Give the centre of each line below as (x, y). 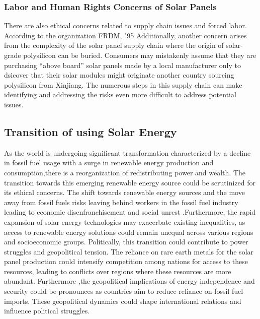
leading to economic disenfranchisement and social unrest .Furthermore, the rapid (130, 212)
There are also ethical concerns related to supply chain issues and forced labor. (125, 25)
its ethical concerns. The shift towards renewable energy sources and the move (124, 192)
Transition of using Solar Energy (91, 131)
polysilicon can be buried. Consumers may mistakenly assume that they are (140, 55)
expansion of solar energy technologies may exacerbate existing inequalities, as (125, 221)
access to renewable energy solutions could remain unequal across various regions (129, 232)
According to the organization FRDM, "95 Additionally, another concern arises (125, 35)
